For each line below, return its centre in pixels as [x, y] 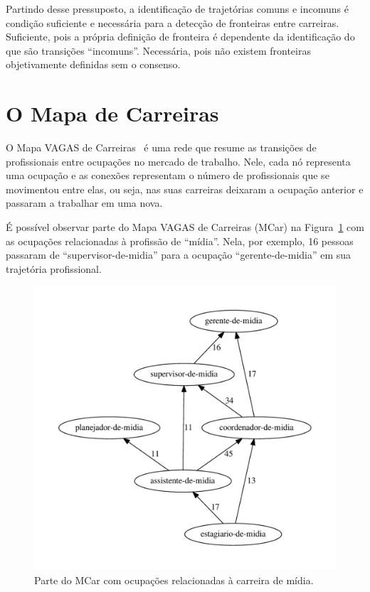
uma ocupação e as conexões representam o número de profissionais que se [168, 175]
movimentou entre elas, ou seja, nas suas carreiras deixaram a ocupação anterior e [185, 189]
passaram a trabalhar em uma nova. [84, 203]
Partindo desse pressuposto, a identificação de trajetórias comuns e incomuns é [177, 9]
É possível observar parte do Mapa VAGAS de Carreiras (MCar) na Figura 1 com [185, 227]
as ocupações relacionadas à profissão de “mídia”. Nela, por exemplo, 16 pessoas [180, 241]
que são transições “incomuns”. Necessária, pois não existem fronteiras [158, 50]
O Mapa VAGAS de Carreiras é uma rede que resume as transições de [161, 147]
